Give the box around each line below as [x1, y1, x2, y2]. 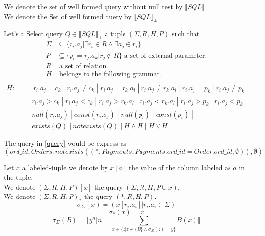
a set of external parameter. [124, 52, 207, 59]
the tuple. [4, 172, 33, 182]
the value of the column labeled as [128, 162, 231, 173]
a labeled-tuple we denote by [22, 162, 108, 173]
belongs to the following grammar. [59, 70, 161, 78]
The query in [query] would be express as [4, 138, 126, 148]
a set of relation [59, 62, 106, 70]
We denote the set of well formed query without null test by [4, 1, 183, 11]
